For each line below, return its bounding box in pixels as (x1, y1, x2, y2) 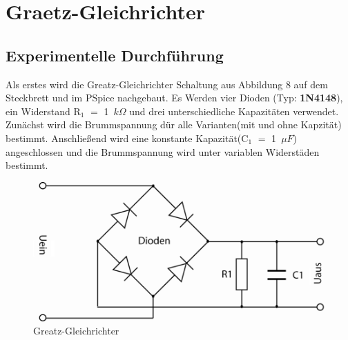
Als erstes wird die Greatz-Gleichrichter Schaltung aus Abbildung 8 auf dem (6, 77, 328, 91)
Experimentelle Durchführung (6, 44, 224, 66)
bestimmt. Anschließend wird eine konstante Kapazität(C (6, 130, 249, 145)
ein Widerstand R (6, 103, 81, 118)
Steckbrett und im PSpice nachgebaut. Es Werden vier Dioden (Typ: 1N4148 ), (6, 90, 343, 105)
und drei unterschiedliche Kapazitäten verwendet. (129, 103, 339, 118)
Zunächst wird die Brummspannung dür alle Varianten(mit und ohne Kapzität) (6, 117, 342, 132)
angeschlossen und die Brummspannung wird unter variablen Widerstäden (6, 144, 320, 159)
